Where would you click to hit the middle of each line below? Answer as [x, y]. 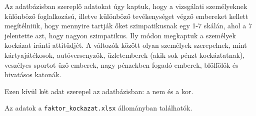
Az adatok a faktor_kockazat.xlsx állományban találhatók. [98, 108]
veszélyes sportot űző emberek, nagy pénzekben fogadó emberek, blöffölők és [121, 64]
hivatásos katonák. [33, 74]
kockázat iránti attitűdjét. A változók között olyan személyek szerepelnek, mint [126, 45]
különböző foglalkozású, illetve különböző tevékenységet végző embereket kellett [126, 16]
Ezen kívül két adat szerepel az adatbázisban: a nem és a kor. [99, 91]
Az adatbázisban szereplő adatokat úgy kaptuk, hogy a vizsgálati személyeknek [126, 6]
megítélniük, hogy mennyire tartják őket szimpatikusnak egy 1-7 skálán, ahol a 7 [128, 26]
